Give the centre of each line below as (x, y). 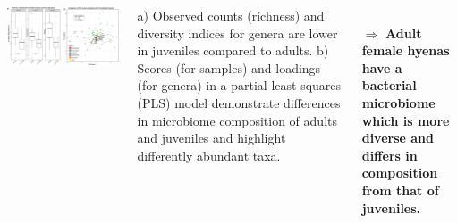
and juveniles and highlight (212, 138)
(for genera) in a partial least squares (239, 85)
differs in (389, 155)
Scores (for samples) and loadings (229, 67)
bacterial (389, 85)
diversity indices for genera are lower (237, 33)
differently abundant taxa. (209, 155)
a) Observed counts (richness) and (231, 15)
